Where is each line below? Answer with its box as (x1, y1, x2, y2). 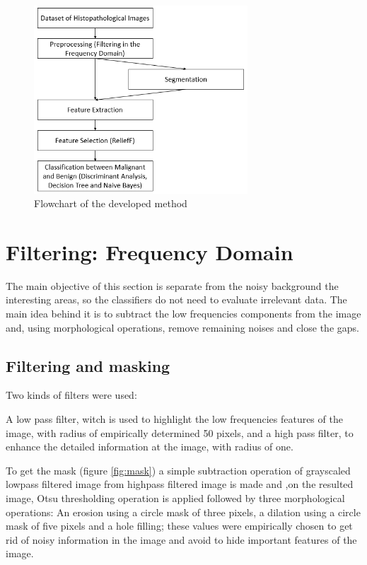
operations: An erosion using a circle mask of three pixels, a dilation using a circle (6, 504, 361, 519)
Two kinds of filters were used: (6, 388, 137, 402)
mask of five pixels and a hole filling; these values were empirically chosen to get (6, 518, 353, 533)
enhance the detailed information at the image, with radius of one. (6, 439, 293, 454)
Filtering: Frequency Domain (6, 237, 293, 266)
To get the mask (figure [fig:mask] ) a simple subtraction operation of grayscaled (6, 462, 351, 477)
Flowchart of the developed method (34, 196, 187, 211)
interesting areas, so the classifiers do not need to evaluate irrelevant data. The (6, 292, 347, 307)
